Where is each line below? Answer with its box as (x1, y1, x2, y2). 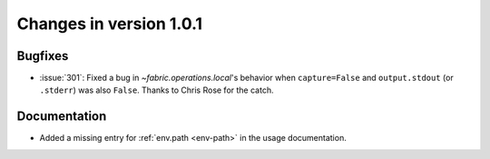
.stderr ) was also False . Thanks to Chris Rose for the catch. (39, 84, 274, 95)
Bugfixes (16, 48, 69, 64)
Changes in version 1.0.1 (16, 14, 203, 34)
